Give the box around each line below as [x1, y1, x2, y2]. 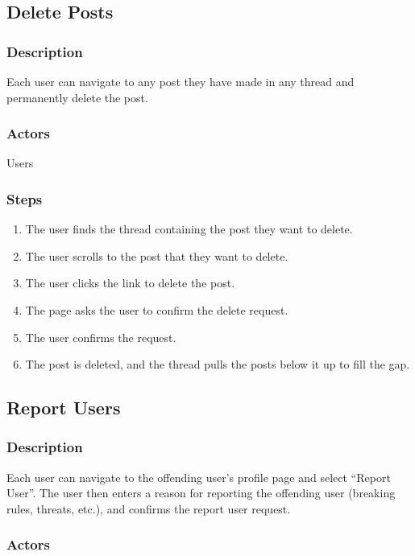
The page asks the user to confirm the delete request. [25, 302, 288, 318]
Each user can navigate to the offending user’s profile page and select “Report [6, 468, 391, 485]
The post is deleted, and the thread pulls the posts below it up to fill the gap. [25, 356, 410, 373]
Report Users [6, 395, 121, 420]
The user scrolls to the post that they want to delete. [25, 247, 288, 264]
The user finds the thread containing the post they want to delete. [25, 220, 353, 237]
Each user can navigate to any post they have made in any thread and [6, 73, 355, 89]
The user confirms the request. [25, 328, 176, 345]
